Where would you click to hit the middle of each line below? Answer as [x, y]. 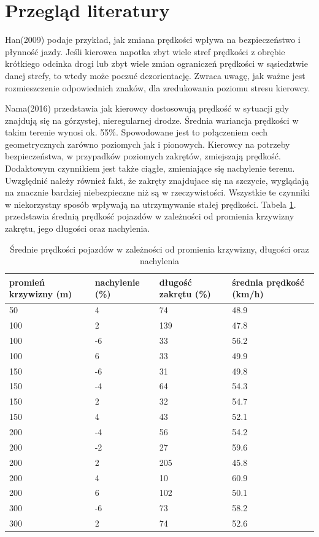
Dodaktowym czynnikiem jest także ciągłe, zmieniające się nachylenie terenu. [150, 168]
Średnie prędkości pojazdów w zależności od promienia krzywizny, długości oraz [159, 249]
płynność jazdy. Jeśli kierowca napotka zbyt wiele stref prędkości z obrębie [145, 51]
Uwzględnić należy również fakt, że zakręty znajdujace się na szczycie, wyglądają [157, 180]
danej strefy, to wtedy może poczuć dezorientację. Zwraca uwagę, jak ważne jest [155, 75]
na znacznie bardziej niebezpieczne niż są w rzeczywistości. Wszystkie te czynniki [157, 192]
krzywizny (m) [41, 294]
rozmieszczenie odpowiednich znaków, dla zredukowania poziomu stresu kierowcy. [158, 87]
